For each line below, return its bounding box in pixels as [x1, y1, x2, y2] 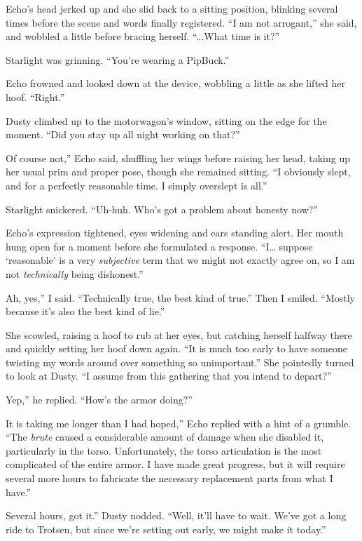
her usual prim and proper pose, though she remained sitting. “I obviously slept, [6, 164, 351, 179]
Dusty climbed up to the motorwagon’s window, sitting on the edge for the [6, 113, 327, 128]
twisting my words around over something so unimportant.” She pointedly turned [6, 354, 354, 369]
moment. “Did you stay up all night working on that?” [6, 127, 240, 142]
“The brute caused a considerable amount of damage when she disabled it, [6, 429, 324, 444]
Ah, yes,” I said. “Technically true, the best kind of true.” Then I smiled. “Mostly [6, 290, 355, 305]
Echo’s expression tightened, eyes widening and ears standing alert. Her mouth [6, 225, 344, 240]
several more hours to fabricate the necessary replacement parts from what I [6, 471, 333, 486]
